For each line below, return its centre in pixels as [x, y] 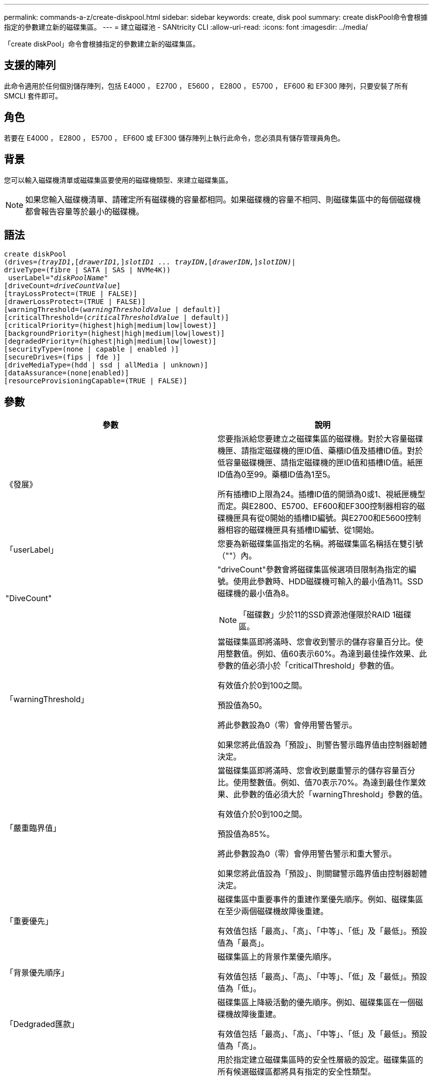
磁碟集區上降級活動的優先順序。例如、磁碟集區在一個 [317, 1003]
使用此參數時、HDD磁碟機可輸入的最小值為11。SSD [328, 582]
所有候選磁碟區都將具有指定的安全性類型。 [297, 1072]
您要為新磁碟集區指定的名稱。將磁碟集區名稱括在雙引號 [321, 544]
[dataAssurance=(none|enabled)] [66, 373]
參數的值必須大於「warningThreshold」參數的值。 [334, 795]
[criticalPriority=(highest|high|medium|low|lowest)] [110, 326]
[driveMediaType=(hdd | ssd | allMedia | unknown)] [106, 365]
